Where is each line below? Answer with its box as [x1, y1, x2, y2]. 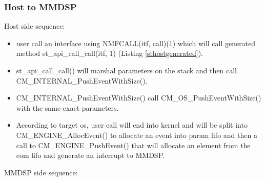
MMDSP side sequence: [4, 167, 78, 177]
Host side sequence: [4, 21, 65, 31]
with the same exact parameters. [16, 102, 119, 113]
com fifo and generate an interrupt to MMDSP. [16, 150, 165, 160]
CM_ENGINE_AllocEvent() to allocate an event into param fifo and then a [16, 129, 257, 140]
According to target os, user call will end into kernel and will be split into [16, 119, 248, 130]
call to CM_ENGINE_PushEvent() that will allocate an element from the [16, 139, 251, 150]
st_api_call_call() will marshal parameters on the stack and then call [16, 65, 237, 75]
